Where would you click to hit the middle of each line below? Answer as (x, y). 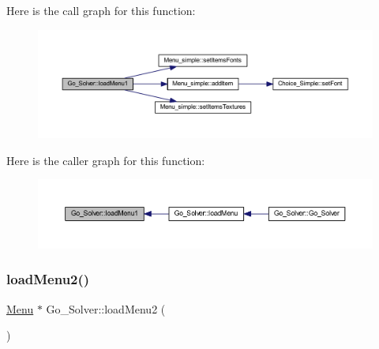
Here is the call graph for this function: (101, 10)
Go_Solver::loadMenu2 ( (106, 308)
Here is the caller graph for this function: (106, 160)
